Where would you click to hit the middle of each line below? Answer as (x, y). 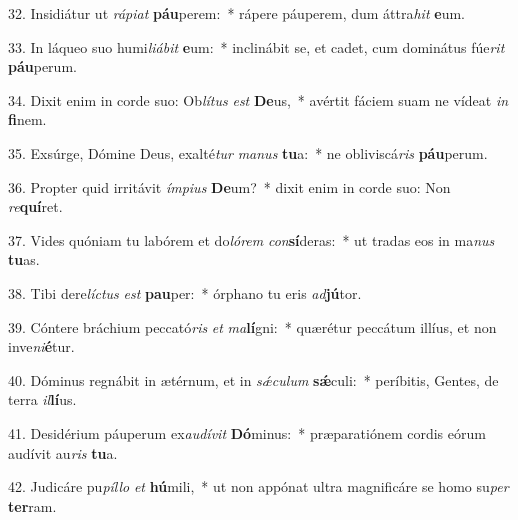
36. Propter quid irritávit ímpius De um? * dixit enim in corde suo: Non (229, 186)
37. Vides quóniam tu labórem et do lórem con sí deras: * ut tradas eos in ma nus (251, 239)
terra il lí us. (42, 399)
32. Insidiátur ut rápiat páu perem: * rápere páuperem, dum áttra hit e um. (236, 13)
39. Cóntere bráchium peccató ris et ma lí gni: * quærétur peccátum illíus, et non (252, 326)
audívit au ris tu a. (63, 452)
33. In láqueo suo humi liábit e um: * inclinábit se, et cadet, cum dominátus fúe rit (256, 46)
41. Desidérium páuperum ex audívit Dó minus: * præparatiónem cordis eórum (247, 432)
